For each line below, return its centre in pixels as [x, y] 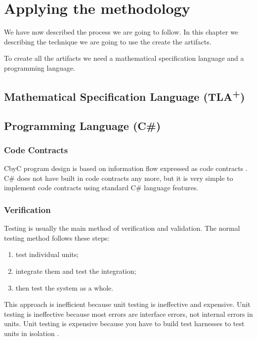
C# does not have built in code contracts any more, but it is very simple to [119, 178]
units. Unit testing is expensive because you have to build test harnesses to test [124, 323]
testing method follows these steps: [57, 237]
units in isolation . [32, 333]
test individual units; [47, 254]
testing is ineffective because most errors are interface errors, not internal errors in [128, 314]
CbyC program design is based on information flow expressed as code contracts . [126, 168]
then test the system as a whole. [64, 287]
